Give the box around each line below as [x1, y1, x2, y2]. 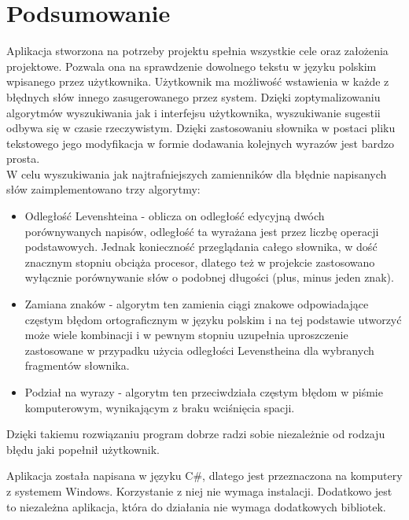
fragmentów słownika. [24, 357, 130, 374]
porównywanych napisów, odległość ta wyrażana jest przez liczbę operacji [24, 223, 379, 239]
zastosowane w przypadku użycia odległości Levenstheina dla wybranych [24, 341, 374, 358]
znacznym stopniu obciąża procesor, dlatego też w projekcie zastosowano [24, 253, 375, 270]
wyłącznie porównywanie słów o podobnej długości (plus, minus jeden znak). [24, 269, 394, 286]
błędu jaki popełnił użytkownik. [6, 441, 160, 457]
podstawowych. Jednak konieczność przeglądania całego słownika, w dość [24, 238, 378, 255]
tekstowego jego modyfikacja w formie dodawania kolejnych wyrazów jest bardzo [6, 135, 394, 151]
